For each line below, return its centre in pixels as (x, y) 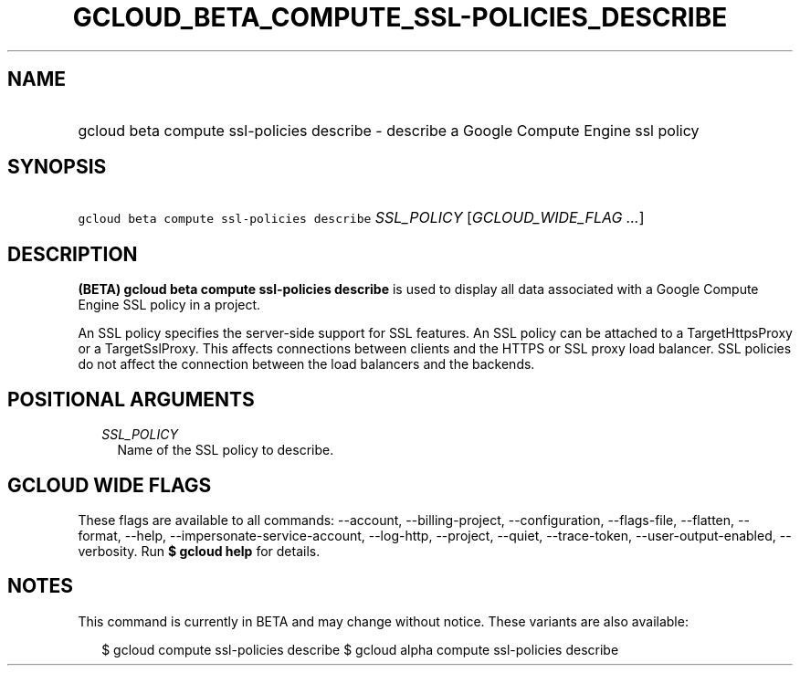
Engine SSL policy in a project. (169, 305)
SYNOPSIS (57, 167)
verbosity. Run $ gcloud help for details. (199, 551)
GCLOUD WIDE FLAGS (110, 485)
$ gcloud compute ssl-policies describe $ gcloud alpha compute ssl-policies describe (360, 649)
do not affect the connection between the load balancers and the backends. (306, 364)
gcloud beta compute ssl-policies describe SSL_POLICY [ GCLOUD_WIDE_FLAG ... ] (361, 218)
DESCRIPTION (73, 254)
